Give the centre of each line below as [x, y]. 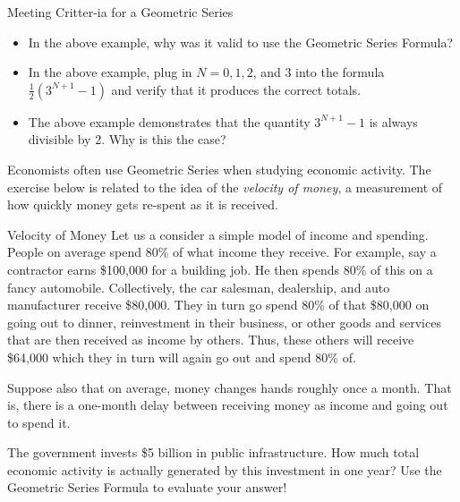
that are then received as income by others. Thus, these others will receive [211, 340]
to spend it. [39, 422]
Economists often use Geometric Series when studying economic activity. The [219, 169]
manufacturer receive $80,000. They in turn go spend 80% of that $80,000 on [218, 305]
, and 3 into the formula [319, 72]
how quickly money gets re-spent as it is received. [143, 204]
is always [393, 121]
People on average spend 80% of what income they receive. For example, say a [222, 252]
